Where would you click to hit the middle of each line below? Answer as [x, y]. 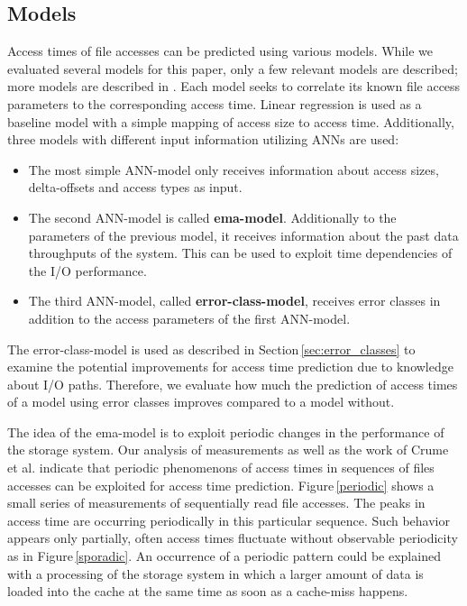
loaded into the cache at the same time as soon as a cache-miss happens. [208, 591]
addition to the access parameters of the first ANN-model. [189, 318]
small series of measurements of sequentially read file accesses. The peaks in [216, 503]
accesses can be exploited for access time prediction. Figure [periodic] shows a [221, 485]
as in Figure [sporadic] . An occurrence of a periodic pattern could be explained [224, 556]
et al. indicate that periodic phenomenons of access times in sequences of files [221, 468]
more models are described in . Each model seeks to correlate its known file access [234, 86]
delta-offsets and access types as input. [135, 187]
